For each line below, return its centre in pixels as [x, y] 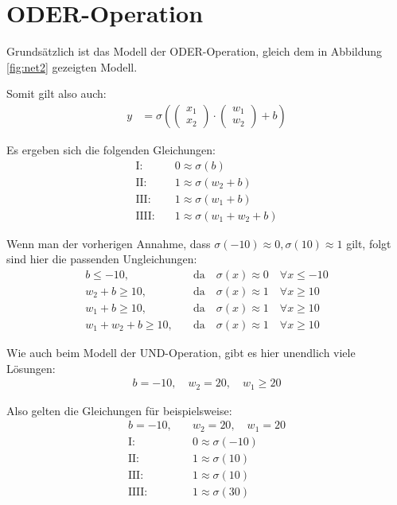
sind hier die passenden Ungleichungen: [102, 259]
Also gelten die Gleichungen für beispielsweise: [119, 410]
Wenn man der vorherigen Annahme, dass [109, 243]
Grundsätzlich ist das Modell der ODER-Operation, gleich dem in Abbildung [195, 51]
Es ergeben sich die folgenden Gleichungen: [111, 149]
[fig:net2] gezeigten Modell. [72, 66]
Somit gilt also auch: [56, 93]
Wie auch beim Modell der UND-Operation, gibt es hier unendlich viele [181, 352]
